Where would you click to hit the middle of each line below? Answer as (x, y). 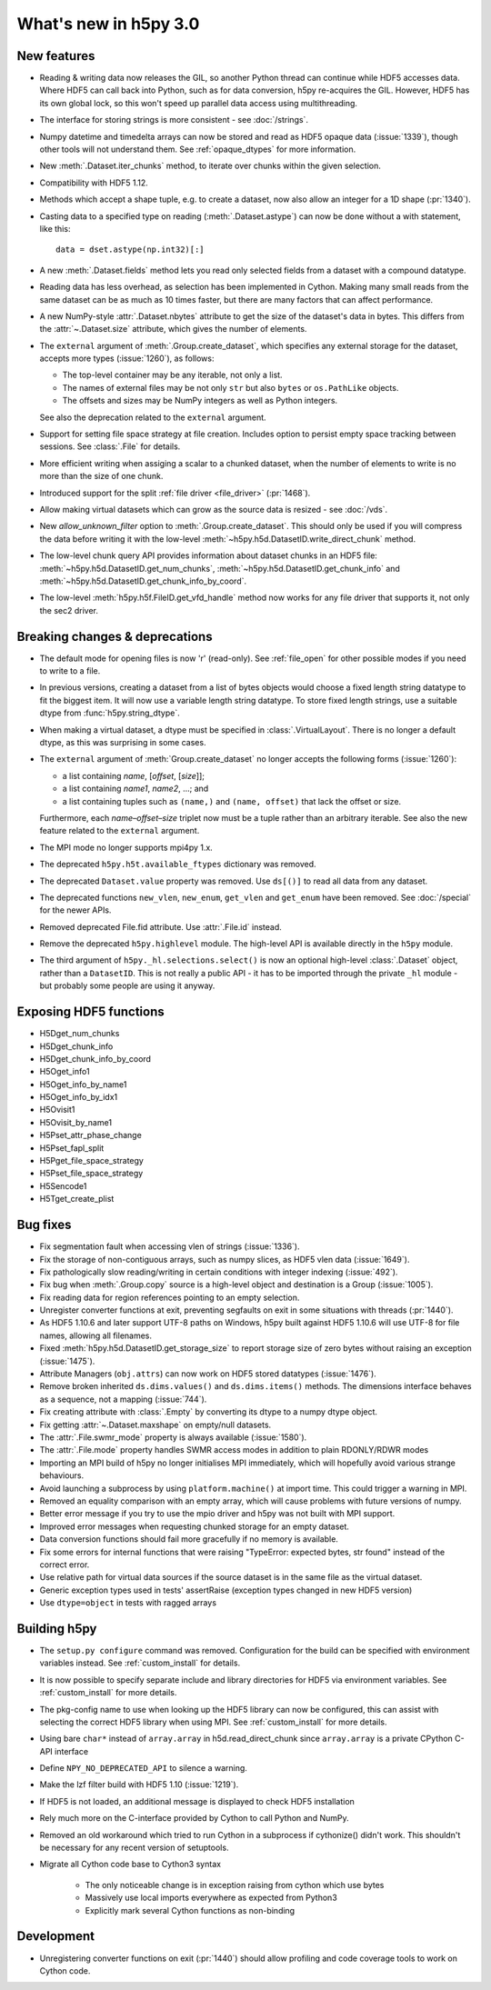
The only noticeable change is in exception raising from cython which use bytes (235, 1885)
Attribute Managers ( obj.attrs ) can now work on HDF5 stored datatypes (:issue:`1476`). (208, 1374)
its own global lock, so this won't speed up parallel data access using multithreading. (199, 103)
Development (56, 1936)
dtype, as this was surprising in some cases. (123, 742)
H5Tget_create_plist (77, 1199)
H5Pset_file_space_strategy (91, 1174)
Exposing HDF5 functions (90, 1012)
